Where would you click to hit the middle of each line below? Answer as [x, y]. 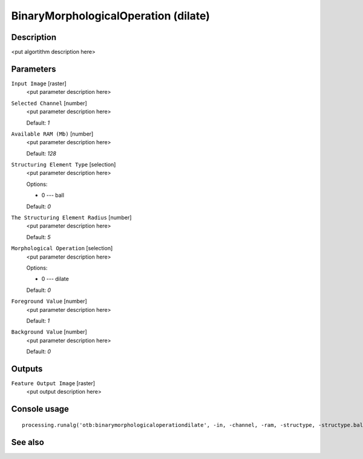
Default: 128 [41, 153]
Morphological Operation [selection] [62, 248]
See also [28, 442]
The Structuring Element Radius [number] [71, 217]
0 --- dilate [55, 279]
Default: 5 [38, 237]
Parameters [34, 69]
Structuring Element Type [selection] [64, 165]
